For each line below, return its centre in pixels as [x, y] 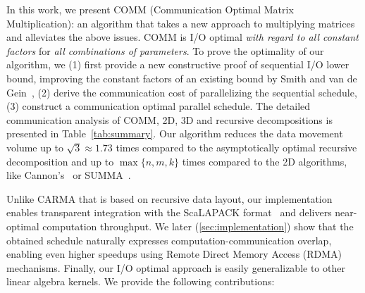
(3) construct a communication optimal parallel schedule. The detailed [159, 106]
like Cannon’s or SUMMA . [69, 175]
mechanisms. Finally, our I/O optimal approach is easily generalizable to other [176, 267]
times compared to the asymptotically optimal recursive [236, 147]
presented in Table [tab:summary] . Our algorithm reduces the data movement [175, 133]
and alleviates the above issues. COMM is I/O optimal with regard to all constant [182, 37]
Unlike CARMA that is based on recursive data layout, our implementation [169, 198]
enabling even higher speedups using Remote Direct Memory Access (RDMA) [174, 254]
